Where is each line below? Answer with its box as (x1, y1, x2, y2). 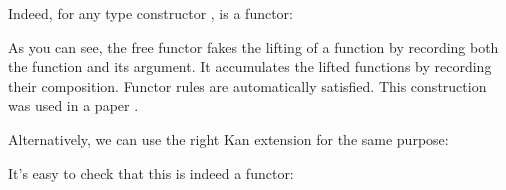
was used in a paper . (8, 95, 139, 116)
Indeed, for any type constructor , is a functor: (8, 3, 293, 23)
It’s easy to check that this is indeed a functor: (8, 162, 294, 183)
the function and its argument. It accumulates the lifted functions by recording (8, 56, 492, 77)
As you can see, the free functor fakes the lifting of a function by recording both (8, 36, 499, 57)
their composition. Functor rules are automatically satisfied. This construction (8, 75, 487, 96)
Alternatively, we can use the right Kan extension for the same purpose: (8, 128, 449, 149)
